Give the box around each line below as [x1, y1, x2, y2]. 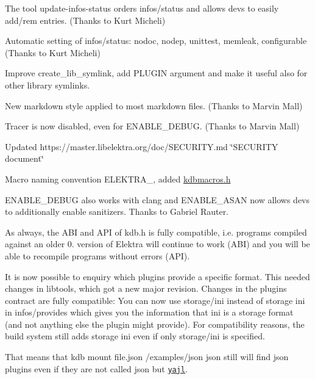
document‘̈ [5, 152, 44, 165]
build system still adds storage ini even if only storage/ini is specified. [5, 330, 265, 342]
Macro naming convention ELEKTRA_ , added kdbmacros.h [5, 172, 231, 185]
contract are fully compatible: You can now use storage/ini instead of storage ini [5, 294, 305, 306]
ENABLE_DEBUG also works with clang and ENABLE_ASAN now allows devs [5, 193, 310, 206]
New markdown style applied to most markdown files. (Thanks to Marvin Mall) [5, 99, 303, 112]
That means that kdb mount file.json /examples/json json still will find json [5, 350, 289, 363]
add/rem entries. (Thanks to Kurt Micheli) [5, 13, 166, 26]
